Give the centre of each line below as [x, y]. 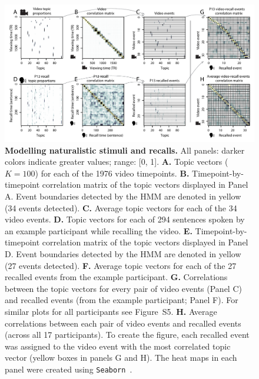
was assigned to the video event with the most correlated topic [118, 346]
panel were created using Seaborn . [69, 369]
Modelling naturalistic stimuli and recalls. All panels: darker [125, 150]
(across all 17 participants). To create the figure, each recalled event [127, 335]
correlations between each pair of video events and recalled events [123, 323]
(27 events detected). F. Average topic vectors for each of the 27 [121, 265]
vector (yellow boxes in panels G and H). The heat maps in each [121, 358]
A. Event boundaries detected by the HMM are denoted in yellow [123, 196]
